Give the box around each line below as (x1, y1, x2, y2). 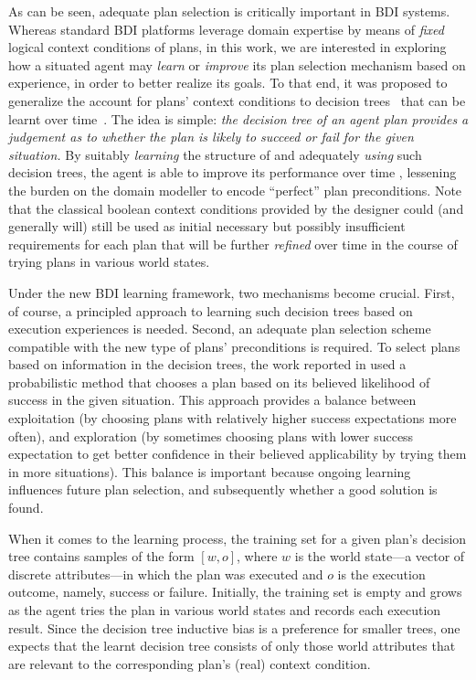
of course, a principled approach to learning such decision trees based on (8, 301, 413, 320)
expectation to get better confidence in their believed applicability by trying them (8, 444, 467, 463)
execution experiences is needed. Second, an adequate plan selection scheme (8, 319, 431, 338)
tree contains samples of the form (8, 547, 195, 566)
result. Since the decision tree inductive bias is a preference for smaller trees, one (8, 618, 460, 637)
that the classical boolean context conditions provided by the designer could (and (8, 198, 464, 218)
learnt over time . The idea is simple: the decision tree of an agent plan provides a (8, 109, 469, 128)
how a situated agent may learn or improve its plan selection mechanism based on (8, 55, 466, 74)
